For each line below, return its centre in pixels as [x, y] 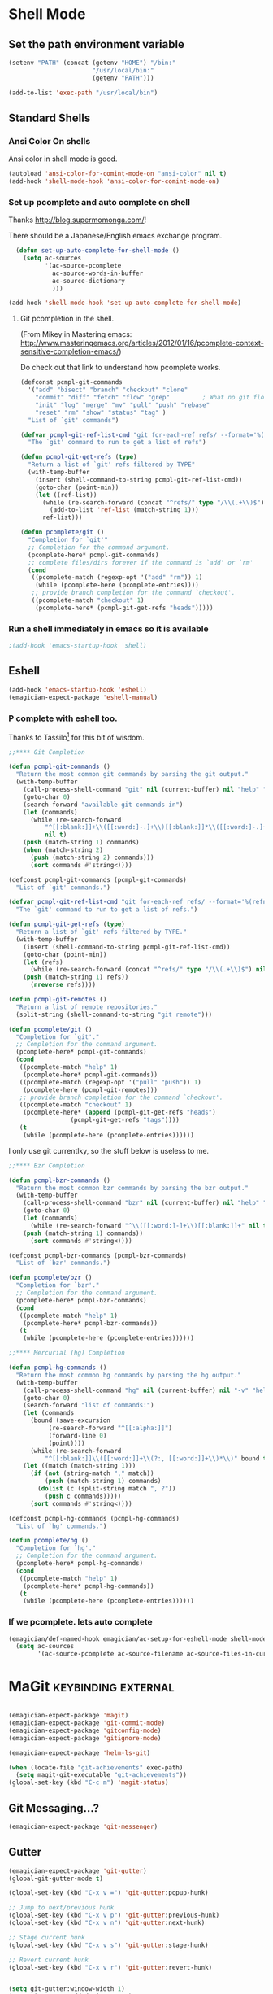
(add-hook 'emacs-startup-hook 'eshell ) [78, 689]
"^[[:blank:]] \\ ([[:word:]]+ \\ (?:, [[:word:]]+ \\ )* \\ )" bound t [156, 1458]
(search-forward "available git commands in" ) [103, 805]
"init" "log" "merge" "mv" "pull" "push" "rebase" [123, 405]
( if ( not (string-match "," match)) [92, 1473]
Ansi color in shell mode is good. [63, 159]
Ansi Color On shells [50, 141]
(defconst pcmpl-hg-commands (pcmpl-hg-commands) [94, 1518]
